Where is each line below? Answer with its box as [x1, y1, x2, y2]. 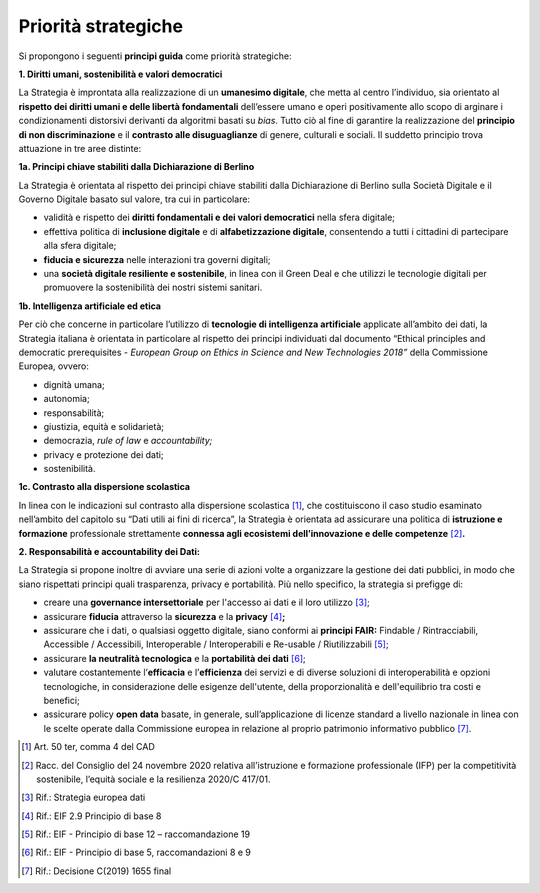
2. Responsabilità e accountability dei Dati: [18, 546, 200, 558]
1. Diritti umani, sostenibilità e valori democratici [18, 68, 223, 80]
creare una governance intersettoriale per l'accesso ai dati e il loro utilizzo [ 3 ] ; [43, 596, 370, 609]
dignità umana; [43, 378, 105, 390]
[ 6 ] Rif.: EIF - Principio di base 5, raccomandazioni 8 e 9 [21, 846, 252, 859]
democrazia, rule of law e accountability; [43, 435, 213, 447]
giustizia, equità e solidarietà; [43, 420, 165, 432]
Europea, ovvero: [18, 360, 90, 372]
